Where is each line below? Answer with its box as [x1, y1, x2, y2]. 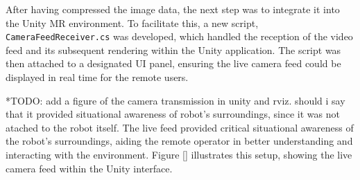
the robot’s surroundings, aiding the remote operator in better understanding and [6, 134, 353, 148]
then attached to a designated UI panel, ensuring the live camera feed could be [6, 56, 341, 71]
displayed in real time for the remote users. [6, 70, 189, 84]
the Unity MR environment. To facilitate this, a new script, [6, 15, 259, 30]
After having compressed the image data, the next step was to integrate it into [6, 2, 340, 16]
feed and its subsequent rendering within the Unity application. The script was [6, 42, 341, 57]
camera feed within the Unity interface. [6, 161, 173, 175]
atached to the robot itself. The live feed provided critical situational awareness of [6, 120, 354, 134]
